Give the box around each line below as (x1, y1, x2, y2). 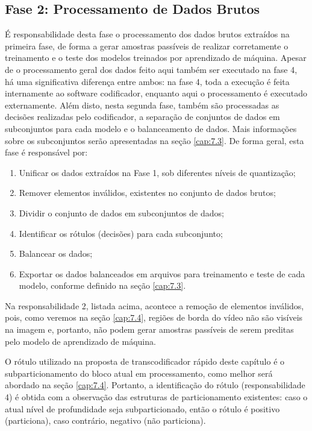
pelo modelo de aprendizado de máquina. (5, 335, 156, 347)
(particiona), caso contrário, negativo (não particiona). (5, 414, 206, 427)
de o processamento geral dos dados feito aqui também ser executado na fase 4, (5, 63, 298, 75)
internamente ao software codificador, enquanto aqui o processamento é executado (5, 87, 308, 99)
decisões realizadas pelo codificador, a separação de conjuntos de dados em (5, 110, 280, 123)
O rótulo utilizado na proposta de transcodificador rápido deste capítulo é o (5, 355, 285, 368)
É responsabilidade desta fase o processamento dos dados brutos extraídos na (5, 28, 290, 40)
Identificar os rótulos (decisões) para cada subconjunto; (19, 227, 223, 239)
